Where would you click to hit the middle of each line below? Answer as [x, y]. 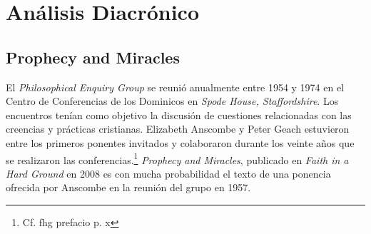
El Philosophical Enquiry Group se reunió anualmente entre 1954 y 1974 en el [175, 87]
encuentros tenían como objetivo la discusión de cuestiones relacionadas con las [179, 115]
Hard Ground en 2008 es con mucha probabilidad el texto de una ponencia [168, 173]
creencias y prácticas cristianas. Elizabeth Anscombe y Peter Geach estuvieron [178, 129]
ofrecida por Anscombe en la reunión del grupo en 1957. [128, 187]
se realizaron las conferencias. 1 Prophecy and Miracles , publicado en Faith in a [177, 158]
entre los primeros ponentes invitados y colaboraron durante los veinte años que [180, 142]
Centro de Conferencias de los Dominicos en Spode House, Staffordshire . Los [172, 101]
